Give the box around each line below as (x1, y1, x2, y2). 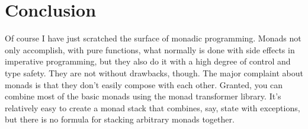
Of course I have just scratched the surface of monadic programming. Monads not (5, 32, 301, 44)
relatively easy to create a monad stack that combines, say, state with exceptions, (5, 101, 300, 114)
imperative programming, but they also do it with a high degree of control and (5, 55, 291, 67)
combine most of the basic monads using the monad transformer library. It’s (5, 90, 281, 102)
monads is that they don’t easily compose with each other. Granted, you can (5, 78, 283, 91)
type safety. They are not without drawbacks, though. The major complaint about (5, 66, 303, 79)
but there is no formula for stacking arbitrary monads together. (5, 113, 235, 125)
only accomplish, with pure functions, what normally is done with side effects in (5, 43, 295, 56)
